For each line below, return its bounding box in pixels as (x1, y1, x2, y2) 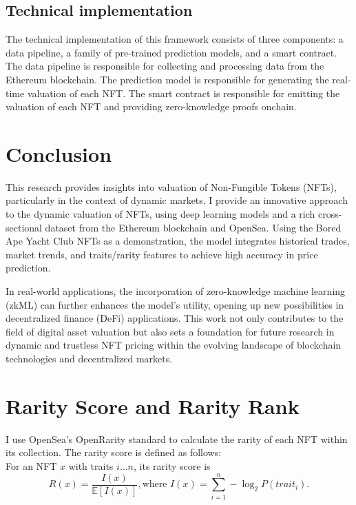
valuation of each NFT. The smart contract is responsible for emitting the (27, 85, 340, 100)
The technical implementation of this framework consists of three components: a (6, 32, 344, 46)
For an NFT (6, 458, 57, 473)
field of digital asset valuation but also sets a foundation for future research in (6, 324, 335, 338)
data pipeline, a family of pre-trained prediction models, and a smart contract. (6, 45, 337, 59)
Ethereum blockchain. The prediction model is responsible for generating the (6, 72, 329, 86)
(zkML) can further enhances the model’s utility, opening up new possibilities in (6, 297, 344, 311)
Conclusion (6, 139, 112, 167)
